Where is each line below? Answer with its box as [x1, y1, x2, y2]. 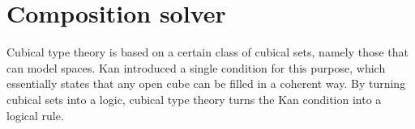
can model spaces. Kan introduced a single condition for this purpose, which [6, 59, 386, 76]
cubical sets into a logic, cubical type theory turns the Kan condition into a [6, 90, 382, 107]
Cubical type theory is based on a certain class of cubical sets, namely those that [6, 44, 409, 60]
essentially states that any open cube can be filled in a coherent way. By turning [6, 75, 406, 92]
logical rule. [6, 106, 64, 123]
